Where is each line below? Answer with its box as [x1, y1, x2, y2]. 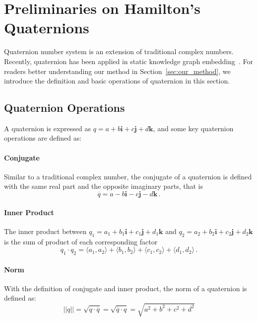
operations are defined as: [4, 133, 82, 143]
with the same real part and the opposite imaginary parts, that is [4, 181, 203, 191]
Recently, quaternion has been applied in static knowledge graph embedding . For [4, 56, 253, 66]
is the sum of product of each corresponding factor [4, 236, 158, 246]
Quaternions [4, 17, 89, 38]
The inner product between [4, 226, 87, 236]
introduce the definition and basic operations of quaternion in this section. [4, 76, 230, 86]
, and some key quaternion [153, 123, 234, 133]
